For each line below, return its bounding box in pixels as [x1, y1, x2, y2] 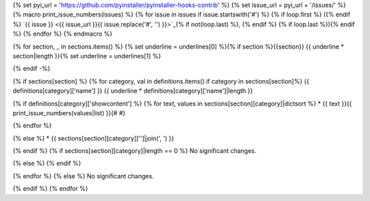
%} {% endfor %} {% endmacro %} [12, 29, 113, 38]
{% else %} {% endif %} [12, 159, 82, 167]
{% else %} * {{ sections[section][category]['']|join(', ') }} [12, 134, 175, 142]
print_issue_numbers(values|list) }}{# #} [12, 108, 126, 117]
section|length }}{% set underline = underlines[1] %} [12, 51, 161, 60]
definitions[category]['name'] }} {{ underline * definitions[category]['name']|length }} [12, 86, 254, 95]
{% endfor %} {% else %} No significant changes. [12, 172, 154, 180]
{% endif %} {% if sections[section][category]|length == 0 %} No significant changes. [12, 147, 257, 155]
